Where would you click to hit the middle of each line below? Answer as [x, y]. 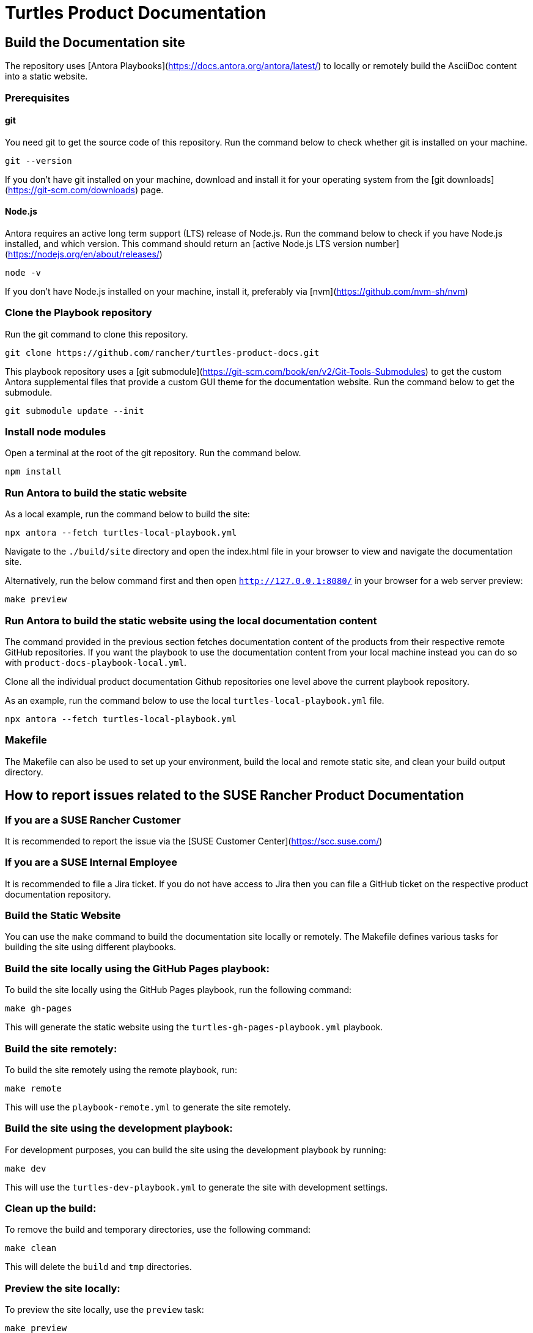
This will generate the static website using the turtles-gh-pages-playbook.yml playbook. [194, 1027]
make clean [31, 1248]
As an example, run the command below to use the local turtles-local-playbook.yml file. [195, 700]
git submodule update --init [75, 411]
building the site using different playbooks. [91, 947]
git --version [39, 161]
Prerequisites [37, 98]
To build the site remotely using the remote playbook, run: [121, 1069]
